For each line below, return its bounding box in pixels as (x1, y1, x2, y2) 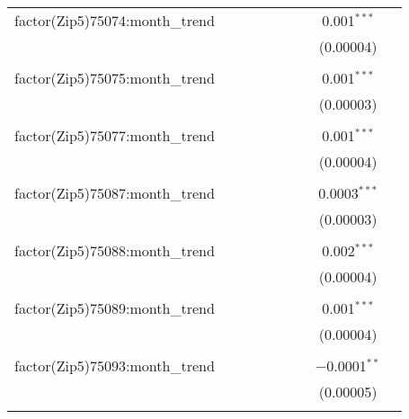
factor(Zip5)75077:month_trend (14, 125, 215, 146)
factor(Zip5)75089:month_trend (14, 298, 215, 318)
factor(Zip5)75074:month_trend (14, 10, 215, 31)
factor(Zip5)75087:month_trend (14, 183, 215, 203)
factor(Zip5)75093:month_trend (14, 355, 215, 376)
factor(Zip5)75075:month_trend (14, 67, 215, 88)
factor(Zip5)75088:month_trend (14, 240, 215, 261)
